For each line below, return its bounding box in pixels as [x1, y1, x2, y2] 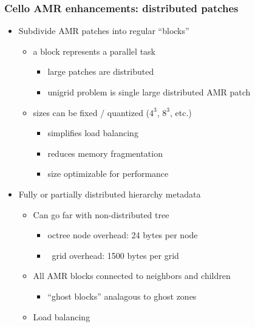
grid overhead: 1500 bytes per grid [52, 249, 179, 261]
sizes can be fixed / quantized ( [33, 106, 150, 119]
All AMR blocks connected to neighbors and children [33, 269, 231, 282]
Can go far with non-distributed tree [33, 208, 169, 221]
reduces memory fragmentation [47, 146, 163, 159]
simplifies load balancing [47, 126, 138, 139]
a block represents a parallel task [33, 44, 155, 57]
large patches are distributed [47, 65, 154, 78]
